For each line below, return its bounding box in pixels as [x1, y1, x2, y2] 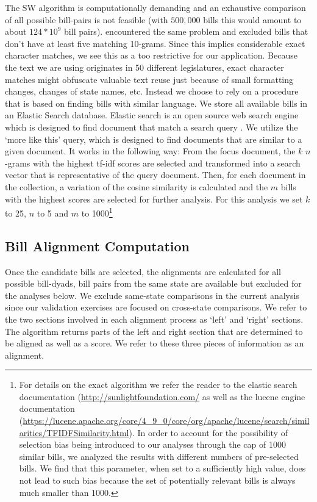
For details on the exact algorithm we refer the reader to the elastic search [19, 378, 297, 391]
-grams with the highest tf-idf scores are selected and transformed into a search [5, 156, 301, 169]
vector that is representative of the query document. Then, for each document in [5, 168, 306, 181]
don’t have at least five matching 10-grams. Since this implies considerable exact [5, 37, 305, 49]
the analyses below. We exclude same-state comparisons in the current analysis [5, 289, 299, 301]
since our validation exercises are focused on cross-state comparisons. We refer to [5, 301, 307, 314]
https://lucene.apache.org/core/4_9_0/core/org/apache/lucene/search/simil [23, 414, 310, 427]
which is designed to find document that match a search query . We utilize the [5, 120, 298, 133]
